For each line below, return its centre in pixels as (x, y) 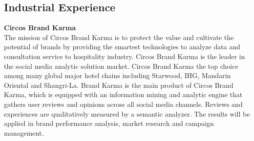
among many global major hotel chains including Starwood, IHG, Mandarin (117, 75)
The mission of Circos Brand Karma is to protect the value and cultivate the (119, 37)
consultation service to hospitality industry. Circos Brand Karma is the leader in (125, 56)
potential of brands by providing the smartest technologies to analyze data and (122, 47)
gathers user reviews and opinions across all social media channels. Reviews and (123, 104)
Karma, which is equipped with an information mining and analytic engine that (123, 94)
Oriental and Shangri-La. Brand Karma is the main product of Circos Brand (119, 85)
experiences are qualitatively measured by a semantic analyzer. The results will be (127, 113)
